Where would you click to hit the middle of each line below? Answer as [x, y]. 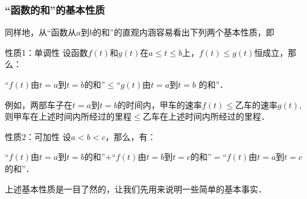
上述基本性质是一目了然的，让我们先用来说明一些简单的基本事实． [136, 188]
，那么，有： [131, 136]
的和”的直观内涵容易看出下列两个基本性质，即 [184, 32]
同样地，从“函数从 [41, 32]
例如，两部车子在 [39, 104]
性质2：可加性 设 [38, 136]
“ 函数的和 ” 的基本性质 [55, 9]
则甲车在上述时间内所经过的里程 [68, 116]
